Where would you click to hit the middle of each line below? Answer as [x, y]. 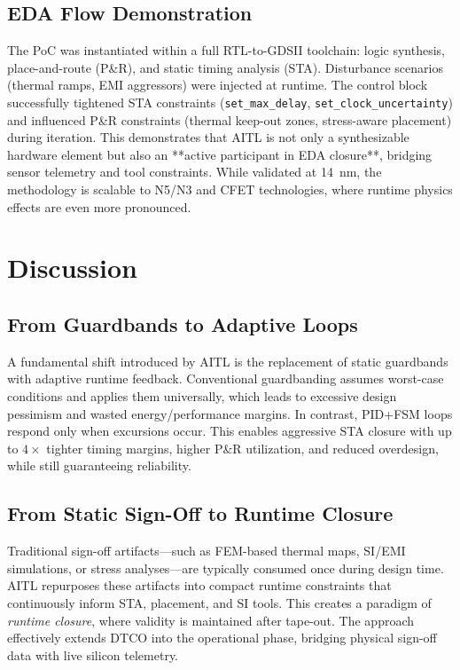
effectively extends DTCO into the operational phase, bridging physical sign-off [222, 638]
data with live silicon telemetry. [93, 654]
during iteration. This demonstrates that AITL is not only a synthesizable [208, 137]
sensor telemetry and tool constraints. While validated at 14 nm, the [195, 172]
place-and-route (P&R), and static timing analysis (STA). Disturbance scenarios [225, 67]
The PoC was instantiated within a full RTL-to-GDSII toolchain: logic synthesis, [226, 50]
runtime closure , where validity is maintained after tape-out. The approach [211, 620]
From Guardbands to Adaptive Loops [183, 323]
